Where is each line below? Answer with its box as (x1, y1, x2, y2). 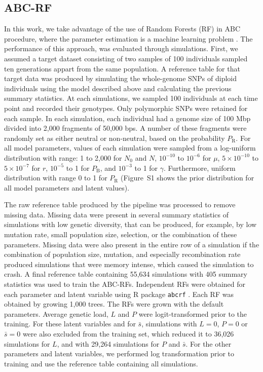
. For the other (185, 338, 232, 349)
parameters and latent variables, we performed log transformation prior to (4, 348, 235, 359)
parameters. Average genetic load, (4, 308, 108, 319)
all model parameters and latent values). (4, 182, 130, 193)
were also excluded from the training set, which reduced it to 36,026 (22, 328, 234, 339)
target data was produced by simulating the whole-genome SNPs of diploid (4, 73, 237, 84)
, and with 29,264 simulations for (57, 338, 160, 349)
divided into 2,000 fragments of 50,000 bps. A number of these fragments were (4, 123, 247, 133)
